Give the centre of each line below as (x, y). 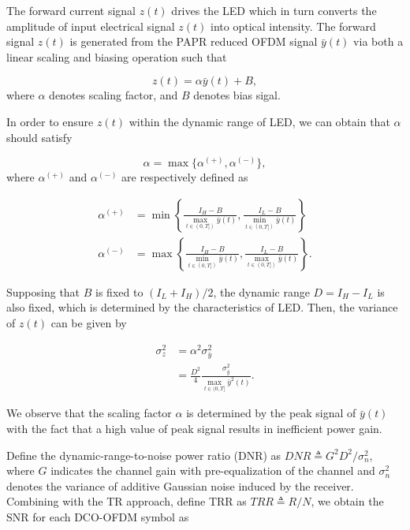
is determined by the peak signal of (271, 413)
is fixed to (119, 291)
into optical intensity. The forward (293, 26)
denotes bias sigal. (237, 95)
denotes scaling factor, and (114, 95)
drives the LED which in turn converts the (274, 10)
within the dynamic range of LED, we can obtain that (259, 121)
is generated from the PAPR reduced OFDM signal (194, 41)
